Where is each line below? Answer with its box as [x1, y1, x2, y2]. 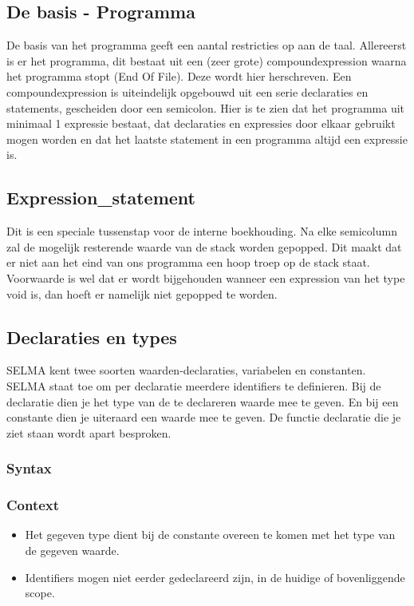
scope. [25, 584, 55, 601]
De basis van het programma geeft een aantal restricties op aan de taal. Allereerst [6, 37, 407, 53]
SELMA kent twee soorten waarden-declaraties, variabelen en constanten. [6, 362, 366, 378]
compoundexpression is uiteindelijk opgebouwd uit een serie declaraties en [6, 83, 369, 100]
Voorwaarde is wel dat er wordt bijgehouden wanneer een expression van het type [6, 269, 405, 286]
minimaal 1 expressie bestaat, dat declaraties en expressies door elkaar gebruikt [6, 115, 396, 132]
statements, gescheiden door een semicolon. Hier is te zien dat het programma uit [6, 99, 405, 116]
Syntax [6, 458, 52, 478]
